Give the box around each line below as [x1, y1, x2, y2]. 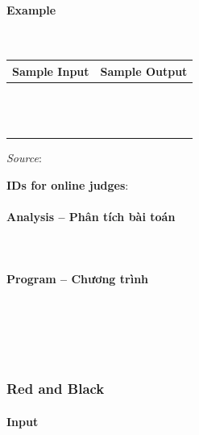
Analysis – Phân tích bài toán [6, 208, 176, 225]
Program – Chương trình [6, 270, 149, 287]
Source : [6, 149, 42, 166]
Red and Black [6, 379, 105, 399]
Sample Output [100, 62, 188, 79]
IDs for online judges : [6, 176, 129, 193]
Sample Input [12, 62, 89, 79]
